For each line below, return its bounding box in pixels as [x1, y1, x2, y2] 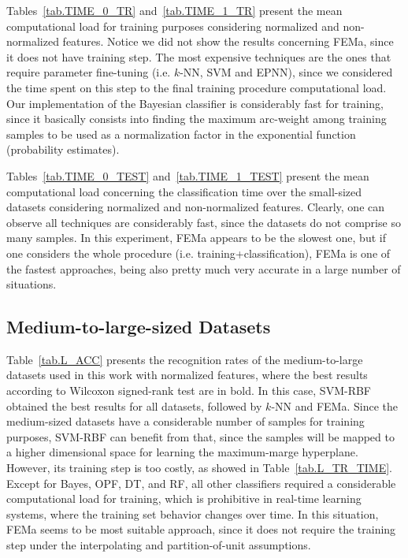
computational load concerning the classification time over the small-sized [6, 183, 362, 199]
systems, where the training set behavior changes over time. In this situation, [6, 505, 379, 522]
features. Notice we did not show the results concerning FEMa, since [62, 33, 394, 50]
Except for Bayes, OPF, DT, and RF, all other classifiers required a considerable [6, 474, 396, 491]
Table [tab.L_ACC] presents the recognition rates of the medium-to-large [6, 351, 363, 367]
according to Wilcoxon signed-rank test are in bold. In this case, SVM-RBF [6, 382, 372, 399]
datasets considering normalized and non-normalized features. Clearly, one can [6, 199, 385, 215]
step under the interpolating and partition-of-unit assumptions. [6, 537, 311, 553]
